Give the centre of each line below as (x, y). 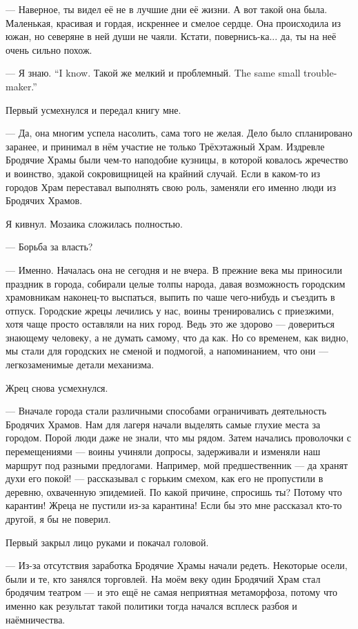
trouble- (320, 73)
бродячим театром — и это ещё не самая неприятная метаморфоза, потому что (171, 592)
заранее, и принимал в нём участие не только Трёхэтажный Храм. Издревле (165, 146)
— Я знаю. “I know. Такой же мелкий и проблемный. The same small (153, 73)
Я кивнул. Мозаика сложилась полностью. (94, 223)
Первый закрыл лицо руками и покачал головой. (107, 542)
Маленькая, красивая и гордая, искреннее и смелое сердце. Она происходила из (173, 22)
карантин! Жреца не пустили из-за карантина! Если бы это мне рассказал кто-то (174, 505)
